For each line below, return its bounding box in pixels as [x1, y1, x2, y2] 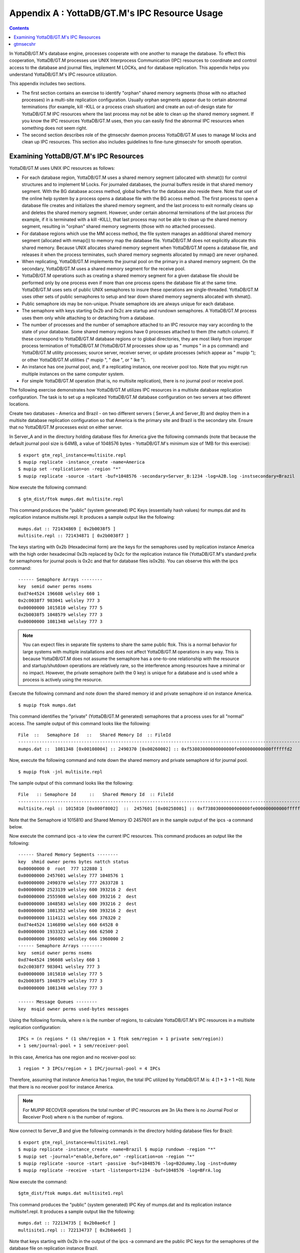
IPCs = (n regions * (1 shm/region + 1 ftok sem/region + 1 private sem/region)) [18, 1035, 224, 1041]
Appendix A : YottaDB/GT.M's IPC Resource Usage [9, 8, 223, 19]
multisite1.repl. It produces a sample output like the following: [9, 1208, 135, 1214]
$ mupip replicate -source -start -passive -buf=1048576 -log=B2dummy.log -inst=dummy [18, 1160, 237, 1166]
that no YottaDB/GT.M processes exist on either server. [9, 424, 123, 431]
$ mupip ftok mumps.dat [18, 702, 76, 708]
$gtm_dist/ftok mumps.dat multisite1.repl [18, 1190, 124, 1196]
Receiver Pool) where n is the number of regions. [22, 1114, 124, 1120]
